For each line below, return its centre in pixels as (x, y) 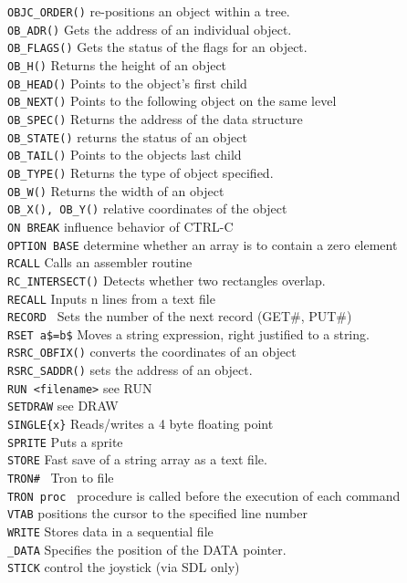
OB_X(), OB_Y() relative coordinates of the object (147, 208)
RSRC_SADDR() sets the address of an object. (130, 370)
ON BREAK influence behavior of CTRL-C (120, 226)
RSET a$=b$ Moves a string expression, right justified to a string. (188, 333)
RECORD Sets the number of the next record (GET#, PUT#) (180, 316)
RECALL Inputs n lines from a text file (111, 298)
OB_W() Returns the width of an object (116, 190)
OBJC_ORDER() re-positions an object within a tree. (149, 11)
